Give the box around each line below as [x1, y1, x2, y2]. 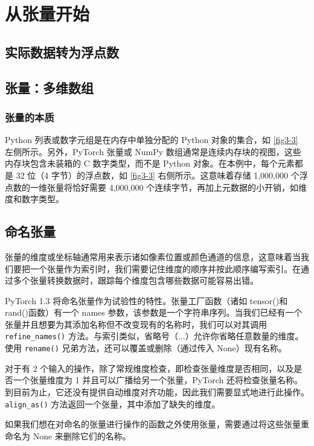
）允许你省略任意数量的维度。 [185, 330, 304, 342]
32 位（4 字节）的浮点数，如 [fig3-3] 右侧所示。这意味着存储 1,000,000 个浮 [16, 168, 308, 181]
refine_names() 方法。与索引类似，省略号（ [5, 330, 178, 342]
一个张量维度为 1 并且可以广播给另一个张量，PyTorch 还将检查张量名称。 [13, 374, 303, 386]
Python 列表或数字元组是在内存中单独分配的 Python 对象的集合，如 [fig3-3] [5, 133, 298, 146]
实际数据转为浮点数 [5, 42, 119, 61]
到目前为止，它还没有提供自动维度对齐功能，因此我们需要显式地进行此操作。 [5, 385, 309, 398]
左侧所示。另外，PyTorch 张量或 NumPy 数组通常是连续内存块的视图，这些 [5, 145, 301, 158]
